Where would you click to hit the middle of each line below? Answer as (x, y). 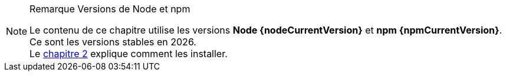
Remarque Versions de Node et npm (110, 9)
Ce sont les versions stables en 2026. (113, 42)
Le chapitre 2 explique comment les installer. (129, 54)
